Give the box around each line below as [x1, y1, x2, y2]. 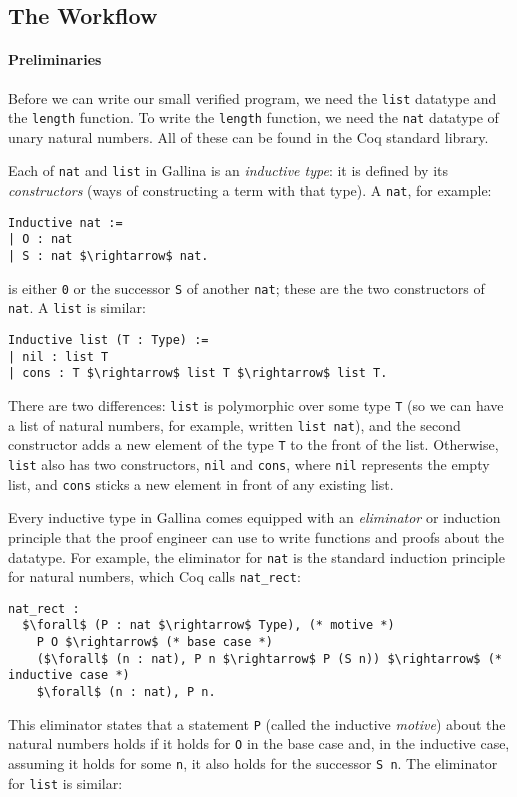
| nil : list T [8, 349, 109, 364]
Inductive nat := [8, 215, 123, 230]
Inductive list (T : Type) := [8, 333, 209, 348]
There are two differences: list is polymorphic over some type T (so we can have [8, 395, 504, 416]
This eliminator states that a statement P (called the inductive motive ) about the [8, 713, 506, 734]
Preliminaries [8, 49, 102, 70]
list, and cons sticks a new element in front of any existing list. [8, 473, 394, 494]
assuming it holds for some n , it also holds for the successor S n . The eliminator [8, 753, 498, 774]
